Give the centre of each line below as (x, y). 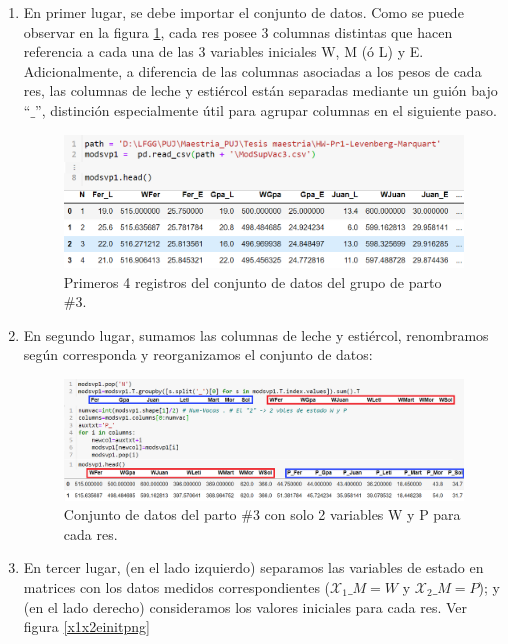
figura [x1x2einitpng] (86, 626)
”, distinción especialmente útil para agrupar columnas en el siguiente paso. (266, 109)
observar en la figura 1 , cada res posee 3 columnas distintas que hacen (238, 31)
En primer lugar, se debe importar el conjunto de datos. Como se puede (243, 12)
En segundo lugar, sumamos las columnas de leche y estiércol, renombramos (256, 334)
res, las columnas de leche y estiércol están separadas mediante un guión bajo (260, 90)
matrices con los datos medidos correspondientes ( (177, 586)
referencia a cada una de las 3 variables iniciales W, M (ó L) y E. (223, 51)
